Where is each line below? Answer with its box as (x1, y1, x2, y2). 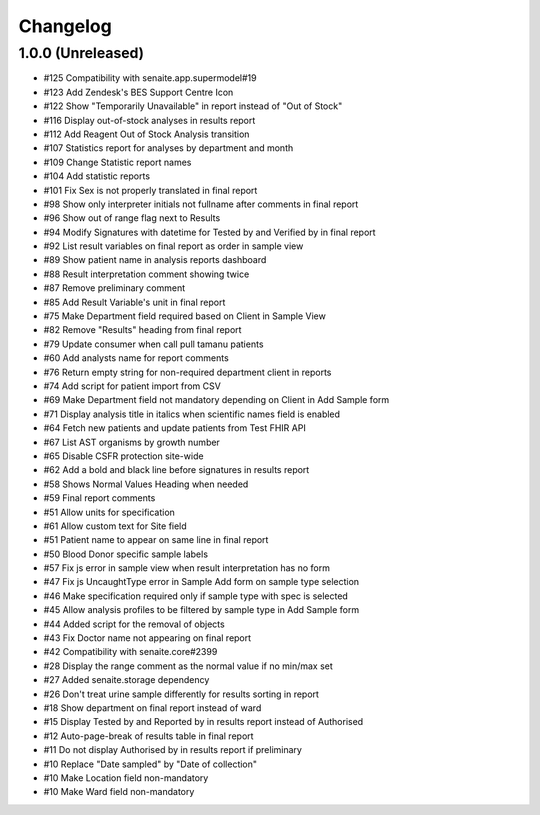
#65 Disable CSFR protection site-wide (43, 450, 204, 462)
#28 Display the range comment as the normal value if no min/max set (43, 660, 334, 672)
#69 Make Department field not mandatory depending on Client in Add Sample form (43, 394, 390, 406)
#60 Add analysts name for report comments (43, 352, 229, 364)
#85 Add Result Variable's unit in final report (43, 296, 226, 308)
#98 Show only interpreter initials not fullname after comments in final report (43, 198, 359, 210)
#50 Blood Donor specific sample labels (43, 548, 209, 560)
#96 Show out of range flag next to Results (43, 212, 221, 224)
